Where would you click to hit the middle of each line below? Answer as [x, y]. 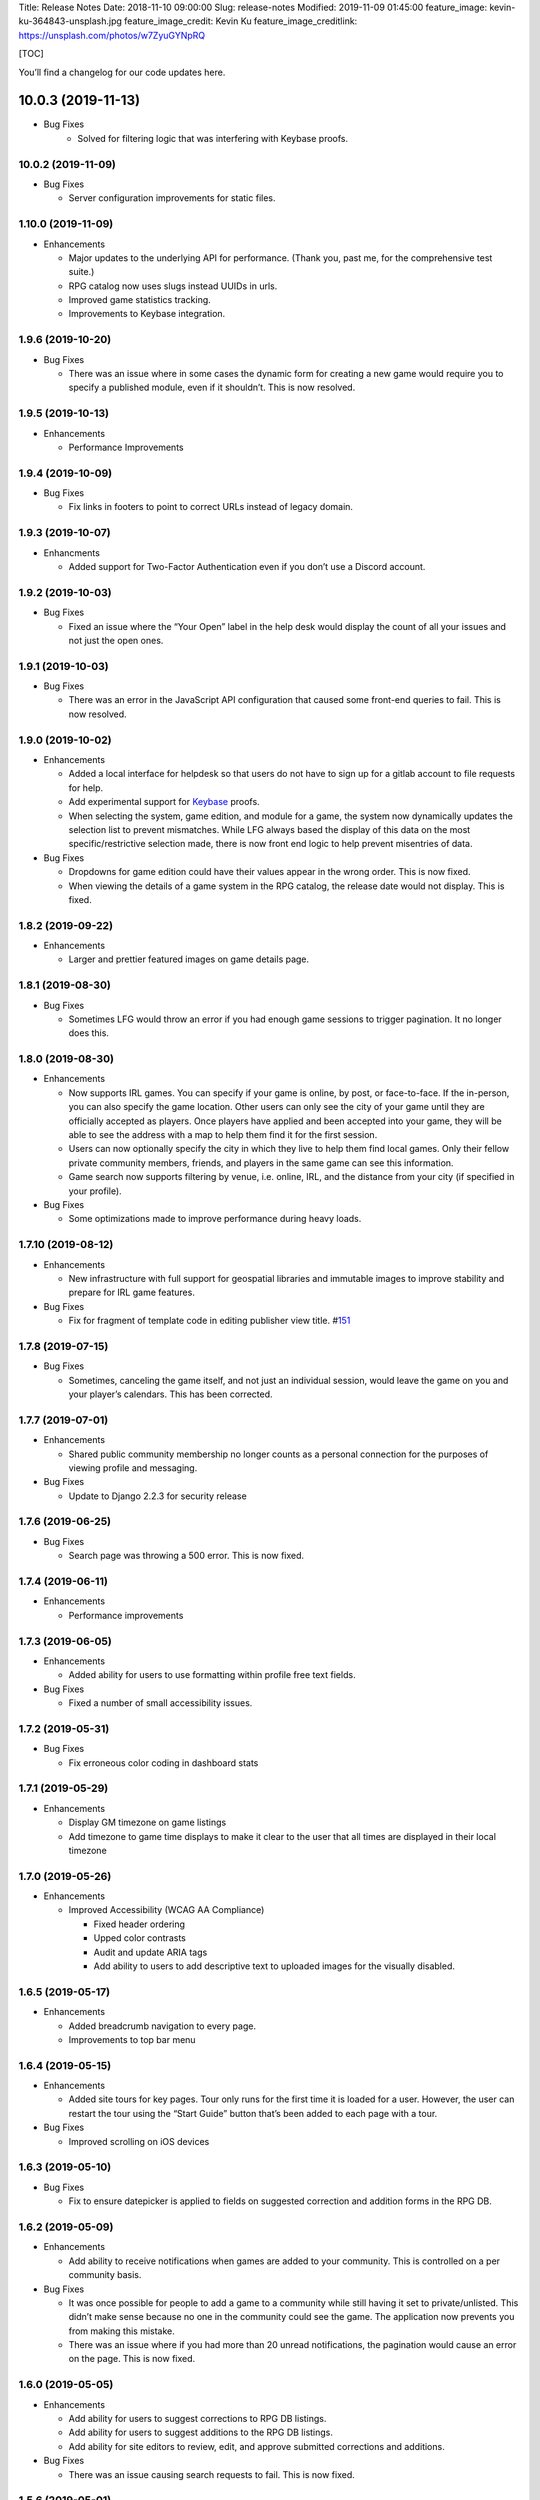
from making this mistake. [121, 2331]
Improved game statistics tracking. [140, 300]
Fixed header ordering [139, 1924]
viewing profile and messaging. [133, 1467]
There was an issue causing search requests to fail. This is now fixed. [211, 2474]
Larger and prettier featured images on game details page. [189, 959]
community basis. [105, 2275]
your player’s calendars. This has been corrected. [171, 1394]
